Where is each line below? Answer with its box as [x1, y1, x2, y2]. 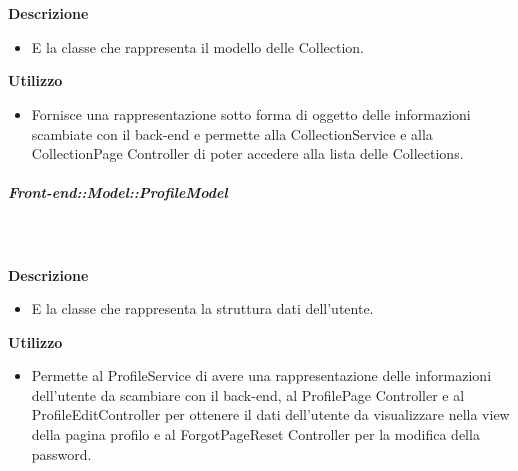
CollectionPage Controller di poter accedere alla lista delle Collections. [31, 143, 464, 164]
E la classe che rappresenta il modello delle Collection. [31, 36, 364, 57]
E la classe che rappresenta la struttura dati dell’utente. [31, 298, 374, 319]
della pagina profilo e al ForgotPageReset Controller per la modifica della [31, 424, 480, 445]
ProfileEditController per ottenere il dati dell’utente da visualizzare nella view [31, 404, 510, 425]
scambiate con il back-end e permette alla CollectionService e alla [31, 123, 433, 144]
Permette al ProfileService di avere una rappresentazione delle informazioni [31, 365, 492, 386]
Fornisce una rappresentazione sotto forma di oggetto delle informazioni [31, 103, 471, 124]
